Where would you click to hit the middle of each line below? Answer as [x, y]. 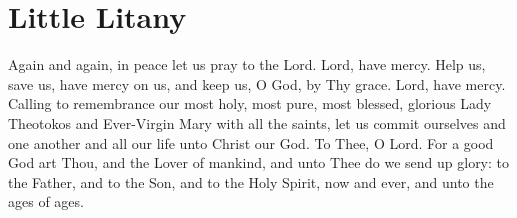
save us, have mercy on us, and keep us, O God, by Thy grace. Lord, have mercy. [257, 83]
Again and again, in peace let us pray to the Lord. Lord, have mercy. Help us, [247, 64]
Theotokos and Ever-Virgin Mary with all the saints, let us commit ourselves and [257, 122]
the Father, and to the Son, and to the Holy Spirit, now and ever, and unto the [251, 181]
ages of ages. [46, 201]
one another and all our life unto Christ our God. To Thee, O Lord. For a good [251, 142]
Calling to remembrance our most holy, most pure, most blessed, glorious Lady [250, 103]
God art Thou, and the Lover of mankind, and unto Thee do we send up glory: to [259, 162]
